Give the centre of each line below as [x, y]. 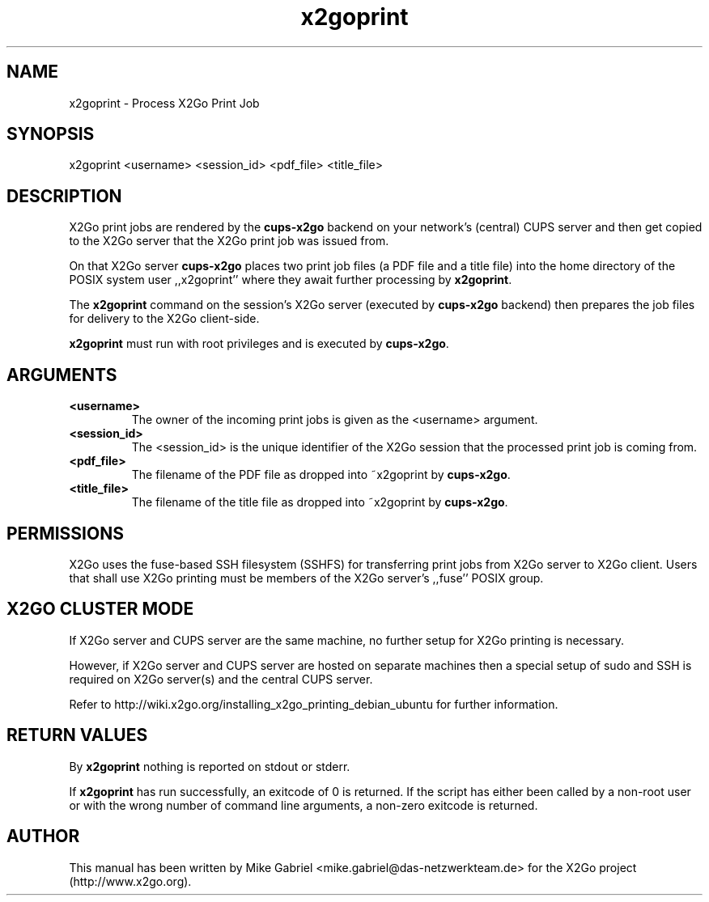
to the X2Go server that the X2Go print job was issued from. [229, 241]
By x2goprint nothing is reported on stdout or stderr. [210, 766]
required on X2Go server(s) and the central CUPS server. [221, 679]
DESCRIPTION [64, 196]
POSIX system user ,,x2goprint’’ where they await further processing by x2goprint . [291, 280]
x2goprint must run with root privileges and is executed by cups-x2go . [259, 344]
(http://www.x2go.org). [130, 881]
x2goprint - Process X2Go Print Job [164, 103]
